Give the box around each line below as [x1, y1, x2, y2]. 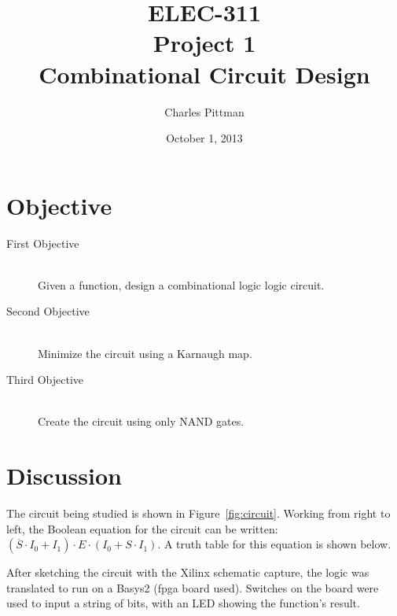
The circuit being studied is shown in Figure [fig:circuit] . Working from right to [6, 505, 391, 522]
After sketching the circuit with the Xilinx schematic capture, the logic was [6, 564, 369, 581]
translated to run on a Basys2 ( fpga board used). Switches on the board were [6, 579, 379, 596]
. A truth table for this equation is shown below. [157, 536, 391, 552]
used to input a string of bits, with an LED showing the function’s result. [6, 595, 360, 611]
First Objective [6, 234, 79, 251]
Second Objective [6, 303, 90, 319]
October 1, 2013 [166, 130, 243, 146]
